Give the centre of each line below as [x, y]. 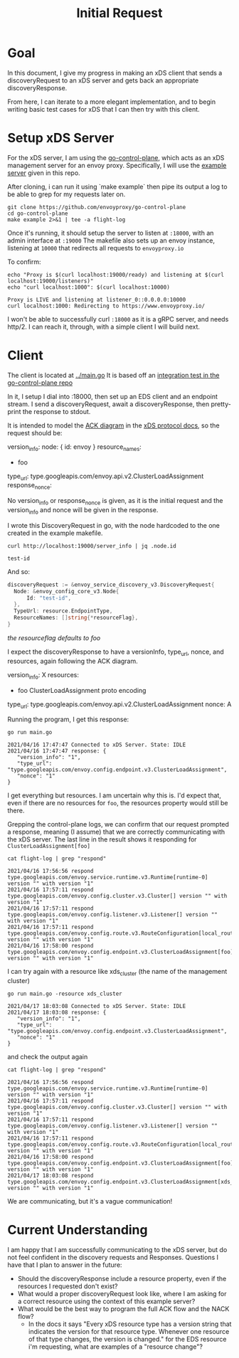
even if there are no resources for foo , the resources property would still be [118, 803]
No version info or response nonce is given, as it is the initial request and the [115, 502]
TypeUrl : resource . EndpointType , [63, 611]
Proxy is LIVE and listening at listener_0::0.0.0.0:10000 [97, 299]
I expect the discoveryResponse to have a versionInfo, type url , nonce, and [116, 652]
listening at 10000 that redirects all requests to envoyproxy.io [96, 248]
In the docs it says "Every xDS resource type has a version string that [130, 1324]
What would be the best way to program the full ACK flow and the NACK [123, 1309]
